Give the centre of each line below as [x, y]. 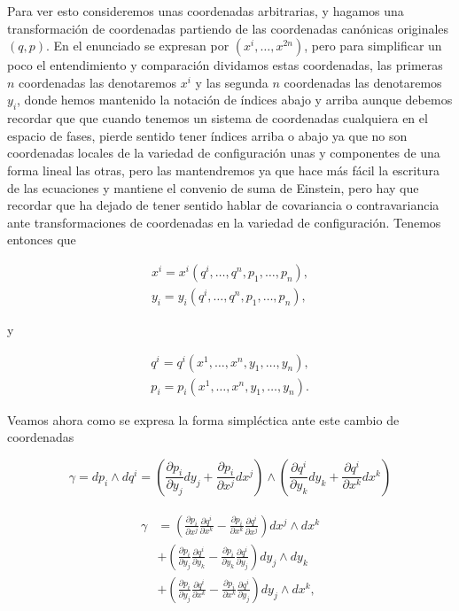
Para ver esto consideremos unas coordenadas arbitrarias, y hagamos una [206, 11]
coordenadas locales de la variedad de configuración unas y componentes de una [224, 153]
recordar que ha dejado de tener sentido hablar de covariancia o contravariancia [223, 205]
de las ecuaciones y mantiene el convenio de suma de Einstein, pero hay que [213, 187]
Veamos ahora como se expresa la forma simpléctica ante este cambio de [203, 419]
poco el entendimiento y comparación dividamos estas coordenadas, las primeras [225, 65]
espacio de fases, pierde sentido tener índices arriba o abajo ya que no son [207, 135]
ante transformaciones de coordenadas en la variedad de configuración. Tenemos [224, 222]
